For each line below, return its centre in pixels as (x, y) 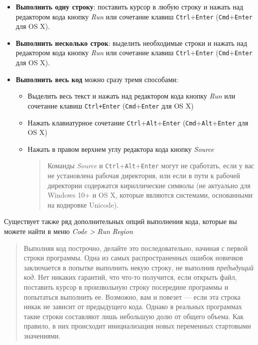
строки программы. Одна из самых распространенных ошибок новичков (133, 258)
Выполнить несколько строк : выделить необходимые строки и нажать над (131, 43)
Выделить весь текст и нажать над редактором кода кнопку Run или (131, 96)
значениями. (42, 335)
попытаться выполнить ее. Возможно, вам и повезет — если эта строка (132, 296)
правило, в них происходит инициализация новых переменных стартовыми (137, 326)
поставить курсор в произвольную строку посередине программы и (126, 287)
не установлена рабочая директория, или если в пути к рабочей (144, 175)
